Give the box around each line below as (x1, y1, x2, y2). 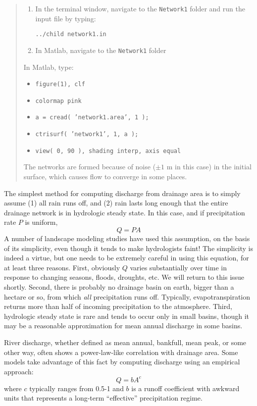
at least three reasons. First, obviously (4, 262, 120, 272)
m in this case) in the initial (166, 161, 252, 172)
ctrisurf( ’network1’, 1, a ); (35, 131, 139, 138)
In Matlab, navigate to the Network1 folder (35, 45, 166, 55)
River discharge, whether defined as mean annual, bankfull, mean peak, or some (4, 337, 247, 347)
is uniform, (25, 217, 58, 227)
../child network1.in (35, 31, 106, 38)
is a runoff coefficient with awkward (131, 383, 240, 393)
